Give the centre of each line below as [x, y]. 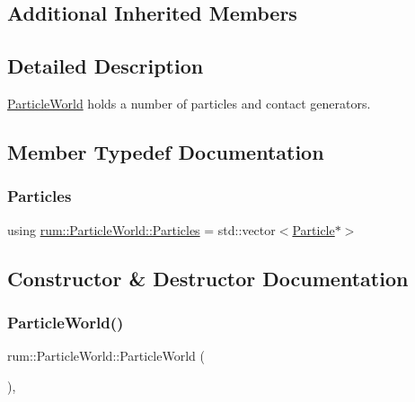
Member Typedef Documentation [166, 151]
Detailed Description [106, 66]
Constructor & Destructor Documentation [208, 278]
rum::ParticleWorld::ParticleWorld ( [106, 356]
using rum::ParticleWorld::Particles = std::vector [141, 229]
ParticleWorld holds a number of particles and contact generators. [189, 103]
